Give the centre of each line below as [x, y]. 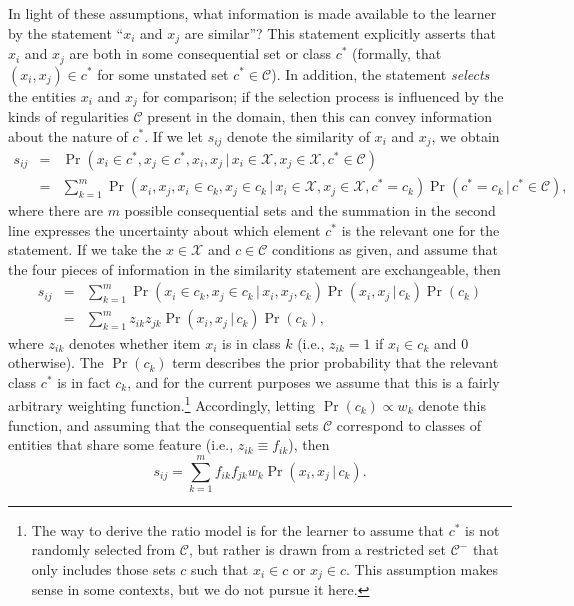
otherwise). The [56, 362]
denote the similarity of [298, 135]
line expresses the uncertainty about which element [164, 229]
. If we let [173, 135]
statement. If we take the [85, 249]
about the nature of [68, 135]
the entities [42, 95]
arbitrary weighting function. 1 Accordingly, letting [162, 403]
